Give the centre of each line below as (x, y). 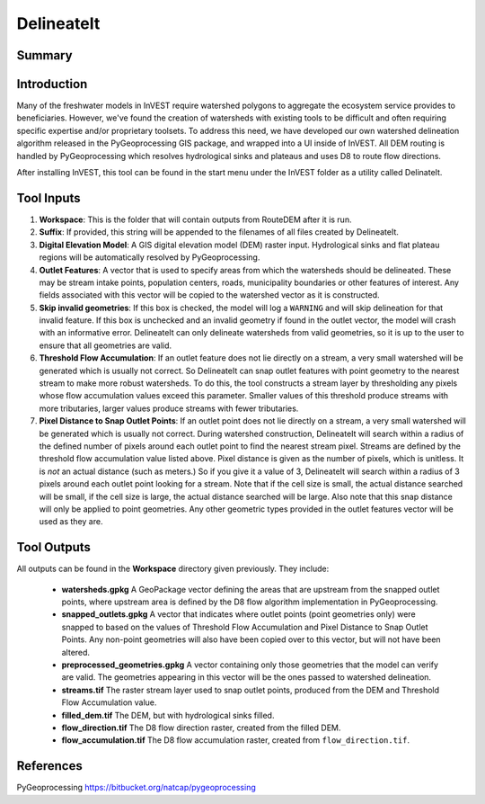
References (49, 766)
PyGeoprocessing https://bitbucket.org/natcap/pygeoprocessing (136, 788)
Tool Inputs (48, 198)
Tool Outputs (54, 547)
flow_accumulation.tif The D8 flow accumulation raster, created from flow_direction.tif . (236, 740)
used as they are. (71, 522)
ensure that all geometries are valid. (106, 345)
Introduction (52, 84)
